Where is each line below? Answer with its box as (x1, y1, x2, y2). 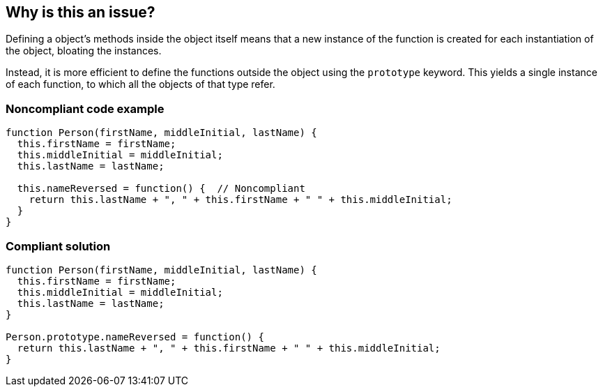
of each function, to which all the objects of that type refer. (6, 78, 275, 91)
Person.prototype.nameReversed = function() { (6, 331, 264, 342)
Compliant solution (6, 239, 111, 253)
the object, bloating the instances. (6, 45, 162, 57)
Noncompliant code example (6, 101, 165, 116)
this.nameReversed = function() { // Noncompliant (17, 183, 305, 195)
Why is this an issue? (6, 3, 155, 21)
